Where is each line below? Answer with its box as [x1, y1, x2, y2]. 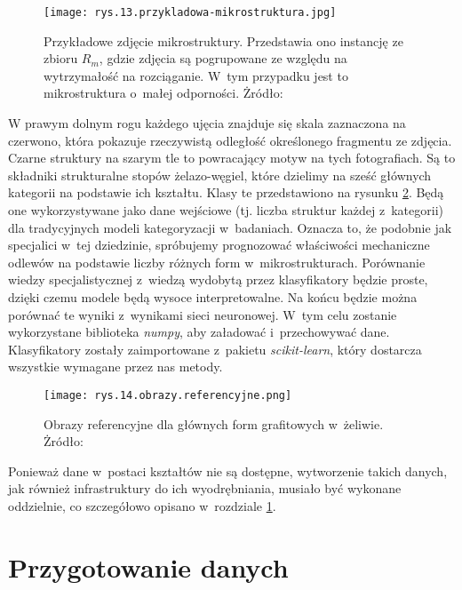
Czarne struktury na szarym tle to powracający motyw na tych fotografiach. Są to [8, 148, 456, 167]
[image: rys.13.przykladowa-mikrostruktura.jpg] [44, 6, 337, 19]
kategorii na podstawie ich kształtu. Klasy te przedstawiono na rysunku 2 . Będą [8, 183, 444, 202]
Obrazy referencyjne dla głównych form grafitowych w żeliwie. [44, 414, 384, 433]
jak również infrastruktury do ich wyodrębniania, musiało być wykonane [8, 479, 402, 498]
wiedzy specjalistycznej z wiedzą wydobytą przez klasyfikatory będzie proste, [8, 270, 428, 289]
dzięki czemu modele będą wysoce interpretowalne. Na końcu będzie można [8, 287, 418, 306]
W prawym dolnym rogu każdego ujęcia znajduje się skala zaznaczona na [8, 114, 406, 132]
